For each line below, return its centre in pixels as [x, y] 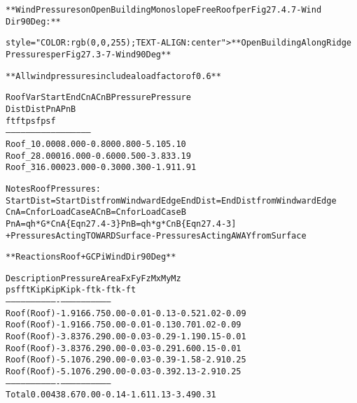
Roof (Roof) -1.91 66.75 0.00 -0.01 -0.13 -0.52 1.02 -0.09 [126, 313]
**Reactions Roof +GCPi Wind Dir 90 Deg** [91, 257]
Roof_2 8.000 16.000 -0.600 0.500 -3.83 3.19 [98, 156]
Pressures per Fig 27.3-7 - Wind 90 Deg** [89, 54]
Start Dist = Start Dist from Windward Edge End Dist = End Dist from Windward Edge [171, 200]
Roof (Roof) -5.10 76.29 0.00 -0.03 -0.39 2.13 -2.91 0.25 [124, 372]
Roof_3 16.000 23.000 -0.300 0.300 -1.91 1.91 [101, 168]
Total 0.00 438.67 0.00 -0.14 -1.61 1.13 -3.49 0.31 [111, 395]
